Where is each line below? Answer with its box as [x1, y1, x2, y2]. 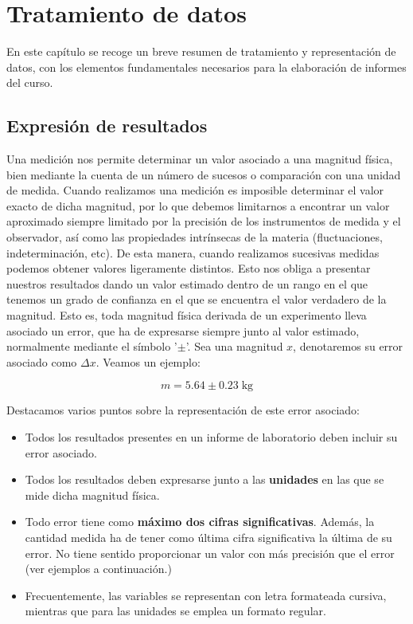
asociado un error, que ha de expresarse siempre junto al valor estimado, [6, 322, 360, 339]
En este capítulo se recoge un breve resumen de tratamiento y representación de [6, 43, 396, 60]
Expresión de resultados [6, 113, 208, 138]
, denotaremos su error [293, 338, 403, 355]
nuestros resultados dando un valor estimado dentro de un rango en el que [6, 275, 368, 292]
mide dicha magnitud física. [25, 486, 160, 503]
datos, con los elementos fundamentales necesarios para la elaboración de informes [6, 58, 407, 75]
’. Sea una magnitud [185, 338, 283, 355]
